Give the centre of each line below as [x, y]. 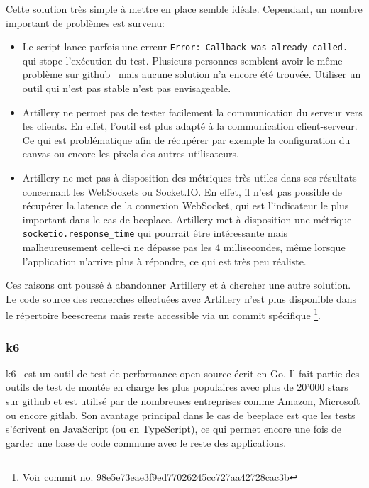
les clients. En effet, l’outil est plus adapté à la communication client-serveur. [190, 126]
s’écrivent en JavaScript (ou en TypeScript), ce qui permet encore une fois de [174, 429]
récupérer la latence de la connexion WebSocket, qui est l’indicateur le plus [186, 205]
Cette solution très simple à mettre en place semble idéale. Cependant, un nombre [184, 9]
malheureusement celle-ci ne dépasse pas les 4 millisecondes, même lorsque [184, 247]
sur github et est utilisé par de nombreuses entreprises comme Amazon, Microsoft [183, 401]
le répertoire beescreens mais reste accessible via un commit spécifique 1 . [164, 314]
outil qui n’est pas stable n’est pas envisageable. [127, 88]
